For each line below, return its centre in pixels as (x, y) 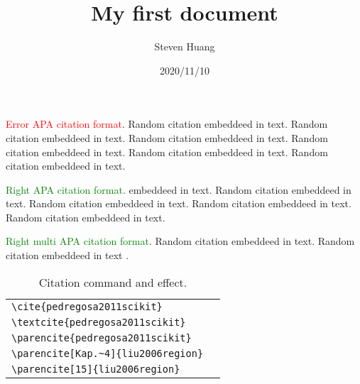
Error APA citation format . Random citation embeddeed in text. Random (167, 124)
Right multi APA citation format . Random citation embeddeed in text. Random (180, 241)
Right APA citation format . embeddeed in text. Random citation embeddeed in (179, 189)
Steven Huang (185, 46)
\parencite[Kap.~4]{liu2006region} (108, 353)
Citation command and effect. (113, 282)
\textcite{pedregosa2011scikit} (99, 322)
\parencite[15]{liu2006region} (96, 369)
